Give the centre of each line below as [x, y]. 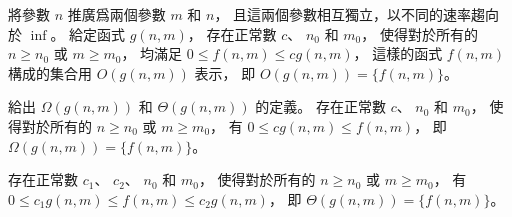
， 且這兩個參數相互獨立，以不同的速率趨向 [357, 14]
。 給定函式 [88, 33]
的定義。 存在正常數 [320, 106]
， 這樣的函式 [398, 53]
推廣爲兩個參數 [116, 14]
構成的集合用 [50, 72]
